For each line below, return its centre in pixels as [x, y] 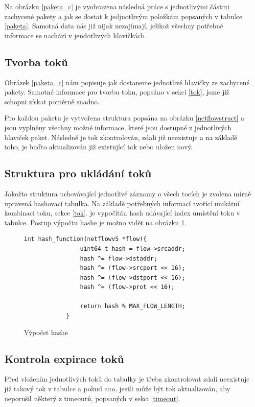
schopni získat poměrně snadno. [52, 101]
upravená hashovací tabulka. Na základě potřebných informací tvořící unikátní [122, 203]
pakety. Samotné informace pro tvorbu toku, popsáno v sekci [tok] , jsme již [117, 92]
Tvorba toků [36, 61]
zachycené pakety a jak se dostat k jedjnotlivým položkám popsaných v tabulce [123, 16]
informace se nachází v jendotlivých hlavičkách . [75, 35]
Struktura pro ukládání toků [78, 173]
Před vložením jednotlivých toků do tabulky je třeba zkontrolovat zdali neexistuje [127, 379]
